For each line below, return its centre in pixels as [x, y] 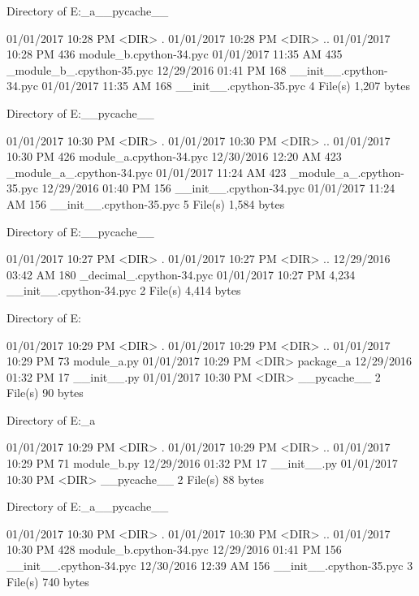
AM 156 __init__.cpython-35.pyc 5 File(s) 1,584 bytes [146, 203]
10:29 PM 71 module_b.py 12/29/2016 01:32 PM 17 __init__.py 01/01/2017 [202, 463]
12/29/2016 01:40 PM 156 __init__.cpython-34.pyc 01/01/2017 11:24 [218, 188]
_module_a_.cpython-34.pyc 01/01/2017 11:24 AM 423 [147, 172]
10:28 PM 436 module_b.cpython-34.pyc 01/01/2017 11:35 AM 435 [175, 54]
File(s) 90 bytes [45, 393]
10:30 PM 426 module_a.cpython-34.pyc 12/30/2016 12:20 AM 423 [174, 156]
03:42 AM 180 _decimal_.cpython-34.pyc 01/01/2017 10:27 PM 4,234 [181, 274]
